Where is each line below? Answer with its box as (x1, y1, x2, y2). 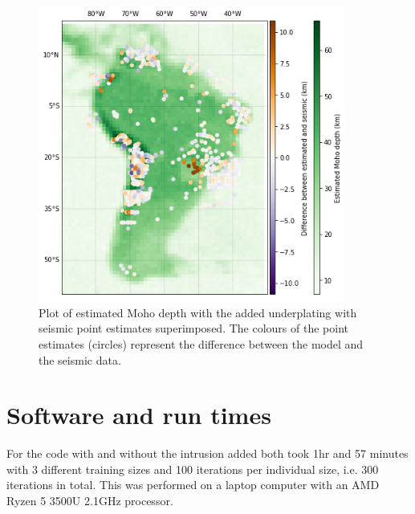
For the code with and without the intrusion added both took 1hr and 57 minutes (6, 445, 409, 462)
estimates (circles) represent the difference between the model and (39, 335, 364, 352)
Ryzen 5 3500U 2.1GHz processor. (6, 492, 173, 509)
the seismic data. (39, 351, 121, 368)
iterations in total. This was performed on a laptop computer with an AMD (6, 476, 380, 493)
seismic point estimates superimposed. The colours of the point (39, 320, 348, 337)
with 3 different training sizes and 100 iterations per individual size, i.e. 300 (6, 460, 379, 477)
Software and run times (6, 398, 271, 431)
